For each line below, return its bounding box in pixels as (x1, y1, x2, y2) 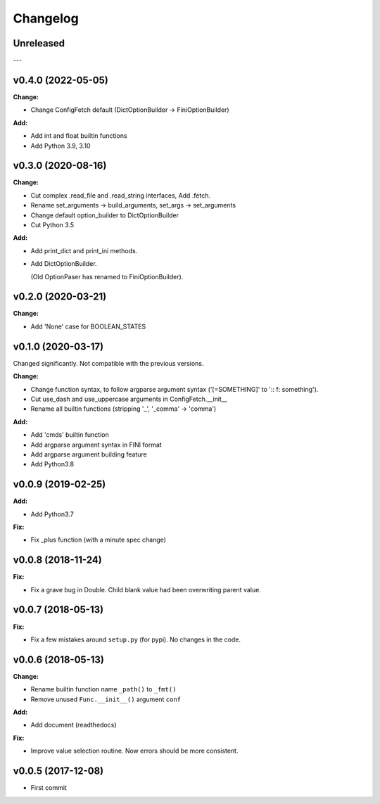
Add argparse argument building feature (30, 450, 147, 459)
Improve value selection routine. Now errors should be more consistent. (30, 746, 239, 755)
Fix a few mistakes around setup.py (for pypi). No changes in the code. (30, 635, 241, 644)
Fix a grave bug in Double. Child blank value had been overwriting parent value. (30, 585, 262, 594)
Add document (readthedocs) (30, 721, 117, 729)
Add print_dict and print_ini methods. (30, 246, 138, 255)
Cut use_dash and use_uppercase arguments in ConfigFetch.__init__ (30, 395, 228, 403)
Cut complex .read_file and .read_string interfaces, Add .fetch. (30, 191, 211, 200)
